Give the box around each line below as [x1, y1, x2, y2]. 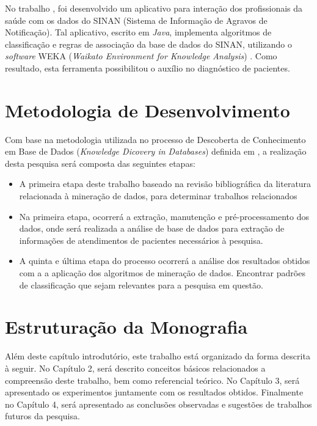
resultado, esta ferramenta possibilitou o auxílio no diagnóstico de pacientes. [5, 61, 290, 74]
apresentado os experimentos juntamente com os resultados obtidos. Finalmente [5, 386, 304, 398]
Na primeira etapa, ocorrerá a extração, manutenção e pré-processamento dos [19, 210, 309, 222]
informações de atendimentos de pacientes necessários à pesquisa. [19, 233, 263, 246]
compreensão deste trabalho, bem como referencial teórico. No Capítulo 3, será [5, 373, 300, 386]
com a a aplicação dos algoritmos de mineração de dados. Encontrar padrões [19, 266, 305, 279]
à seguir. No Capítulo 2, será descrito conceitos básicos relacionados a [5, 361, 266, 374]
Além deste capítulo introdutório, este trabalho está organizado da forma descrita [5, 350, 310, 362]
